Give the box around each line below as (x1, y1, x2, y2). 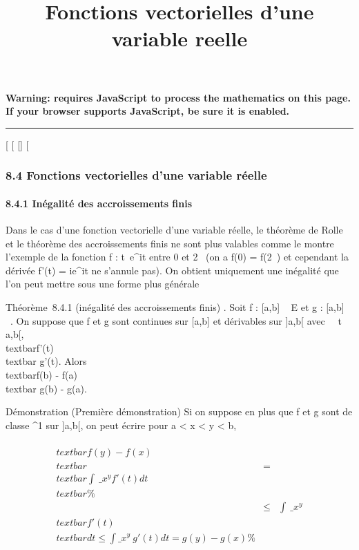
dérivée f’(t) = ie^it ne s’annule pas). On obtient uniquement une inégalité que (6, 263, 339, 277)
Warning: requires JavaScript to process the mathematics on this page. (6, 90, 351, 104)
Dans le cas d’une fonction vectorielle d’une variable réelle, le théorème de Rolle (6, 222, 343, 236)
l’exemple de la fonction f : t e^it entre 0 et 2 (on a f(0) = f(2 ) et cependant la (6, 249, 349, 264)
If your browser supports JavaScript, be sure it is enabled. (6, 104, 290, 118)
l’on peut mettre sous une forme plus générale (6, 276, 200, 291)
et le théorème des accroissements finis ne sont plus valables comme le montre (6, 236, 334, 250)
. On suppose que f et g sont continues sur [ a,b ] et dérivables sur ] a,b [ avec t (10, 313, 342, 328)
